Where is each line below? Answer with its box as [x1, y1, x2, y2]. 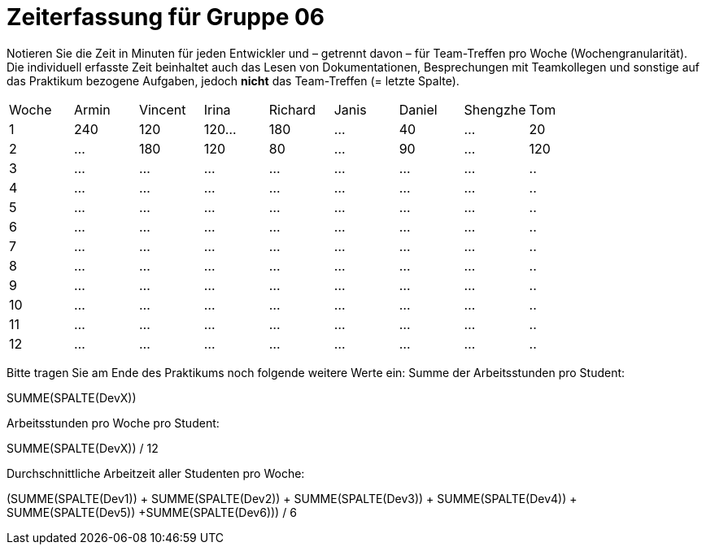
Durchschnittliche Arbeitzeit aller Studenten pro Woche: [7, 466, 305, 480]
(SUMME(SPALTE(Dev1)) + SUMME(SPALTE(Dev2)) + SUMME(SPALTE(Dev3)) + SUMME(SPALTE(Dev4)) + [7, 491, 577, 505]
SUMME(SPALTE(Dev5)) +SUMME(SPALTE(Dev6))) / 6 [7, 505, 297, 519]
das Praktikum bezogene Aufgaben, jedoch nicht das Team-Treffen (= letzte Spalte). [7, 73, 460, 88]
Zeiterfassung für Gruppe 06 [7, 3, 325, 31]
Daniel [399, 101, 438, 118]
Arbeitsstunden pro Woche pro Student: [7, 415, 220, 430]
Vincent [138, 101, 186, 118]
